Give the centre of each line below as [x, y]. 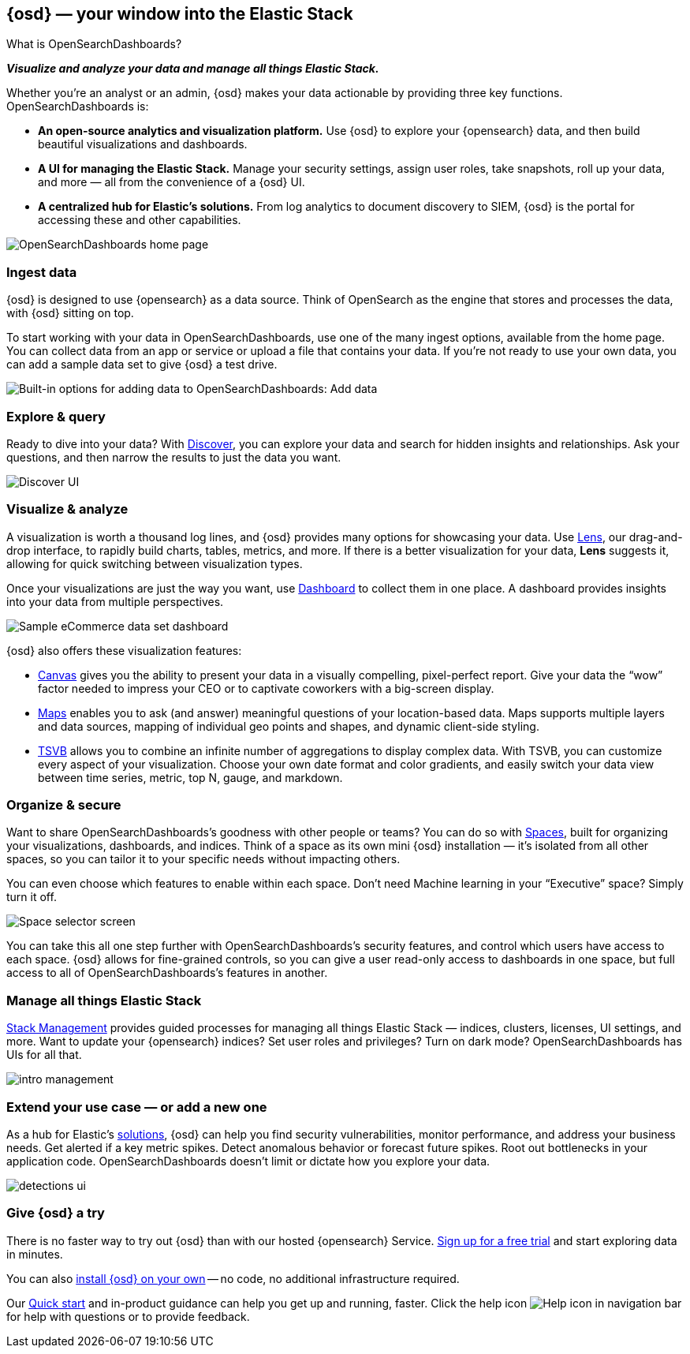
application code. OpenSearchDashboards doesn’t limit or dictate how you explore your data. [248, 1161]
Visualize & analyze [67, 509]
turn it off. [32, 897]
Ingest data [42, 272]
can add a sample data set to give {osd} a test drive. [142, 365]
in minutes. [35, 1254]
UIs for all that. [44, 1055]
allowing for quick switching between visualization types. [155, 563]
